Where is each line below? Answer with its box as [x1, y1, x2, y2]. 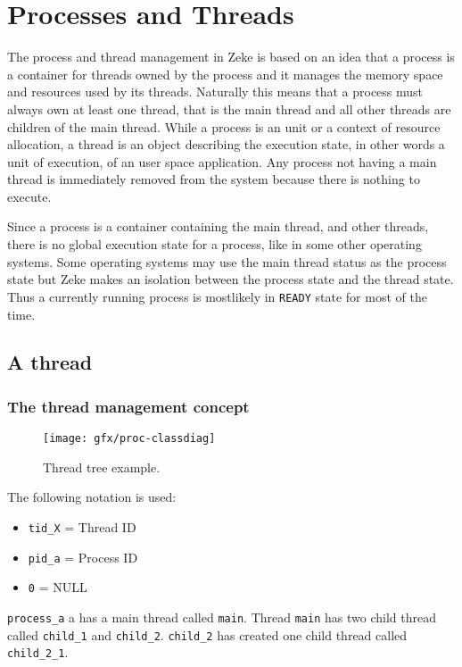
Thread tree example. [43, 457, 161, 476]
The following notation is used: [7, 488, 177, 506]
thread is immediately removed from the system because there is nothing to [7, 170, 420, 188]
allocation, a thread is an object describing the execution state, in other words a [7, 135, 445, 154]
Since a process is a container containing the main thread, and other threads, [7, 217, 429, 236]
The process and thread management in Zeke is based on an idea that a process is [7, 47, 455, 66]
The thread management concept [7, 395, 250, 417]
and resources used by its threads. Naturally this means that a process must [7, 82, 424, 101]
